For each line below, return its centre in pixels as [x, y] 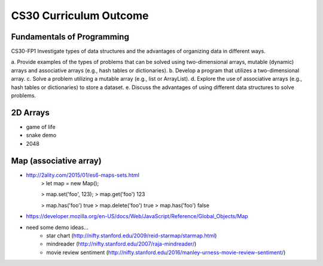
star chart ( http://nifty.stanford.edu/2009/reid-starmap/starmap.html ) [132, 236]
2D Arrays [31, 113]
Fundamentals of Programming [70, 37]
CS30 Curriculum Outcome [80, 16]
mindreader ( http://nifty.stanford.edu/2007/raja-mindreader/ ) [121, 244]
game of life [41, 127]
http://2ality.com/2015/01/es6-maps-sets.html [83, 175]
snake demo [41, 135]
